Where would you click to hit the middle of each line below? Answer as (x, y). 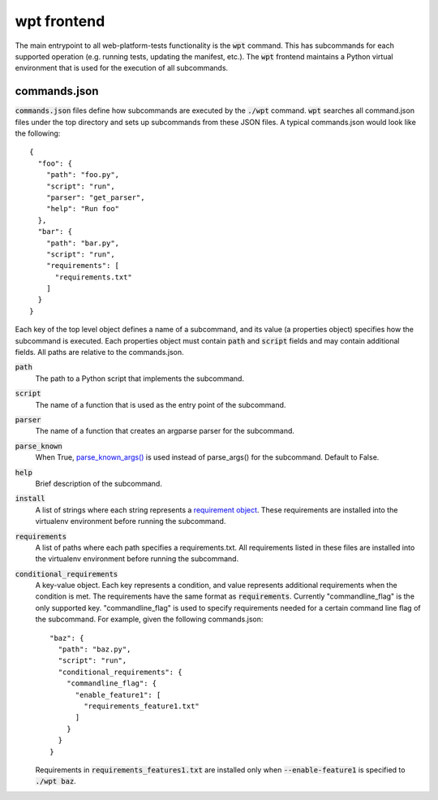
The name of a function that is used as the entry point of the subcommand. (161, 404)
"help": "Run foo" (83, 209)
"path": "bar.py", (83, 243)
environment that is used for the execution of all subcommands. (122, 68)
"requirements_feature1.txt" (142, 706)
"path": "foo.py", (83, 175)
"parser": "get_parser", (95, 197)
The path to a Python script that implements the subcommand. (140, 378)
